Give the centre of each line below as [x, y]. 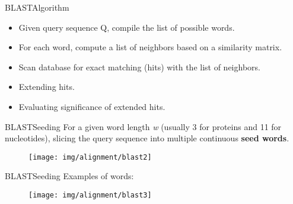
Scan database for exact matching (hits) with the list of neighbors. [139, 67]
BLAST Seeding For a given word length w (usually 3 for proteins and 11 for [143, 126]
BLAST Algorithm [37, 7]
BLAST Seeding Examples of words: [69, 176]
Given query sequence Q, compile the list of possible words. [127, 27]
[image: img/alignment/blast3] [90, 195]
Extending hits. [47, 87]
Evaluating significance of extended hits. [92, 106]
